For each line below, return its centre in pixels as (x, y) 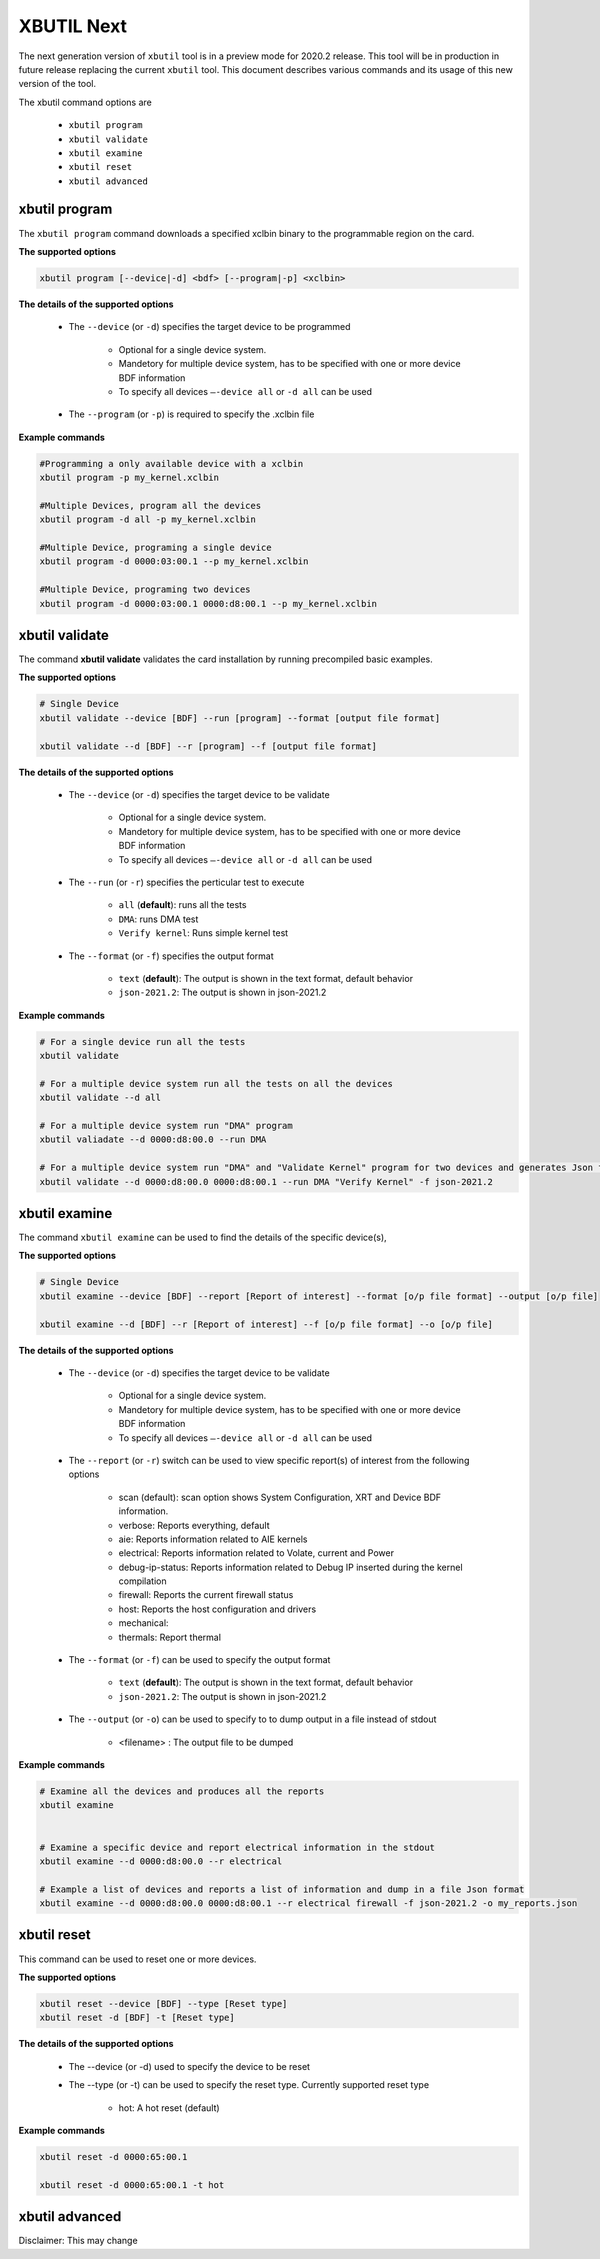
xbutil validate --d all (100, 1098)
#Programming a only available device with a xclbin (171, 463)
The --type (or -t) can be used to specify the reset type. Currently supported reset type (249, 2085)
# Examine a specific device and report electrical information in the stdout (237, 1847)
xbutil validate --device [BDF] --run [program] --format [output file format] (240, 718)
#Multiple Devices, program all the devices (150, 505)
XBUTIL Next (73, 26)
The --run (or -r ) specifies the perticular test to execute (186, 882)
